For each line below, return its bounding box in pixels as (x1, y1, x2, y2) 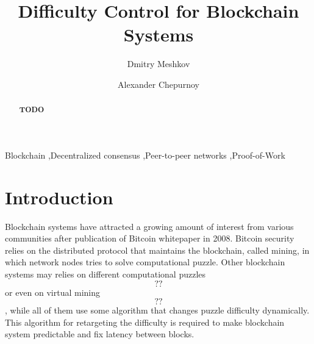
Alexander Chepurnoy (118, 77, 199, 90)
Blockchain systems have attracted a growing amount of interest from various (5, 220, 294, 232)
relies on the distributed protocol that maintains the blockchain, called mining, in (5, 243, 310, 256)
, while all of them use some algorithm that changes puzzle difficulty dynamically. (5, 304, 310, 317)
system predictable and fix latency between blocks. (5, 328, 194, 340)
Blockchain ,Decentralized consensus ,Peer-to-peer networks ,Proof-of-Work (5, 148, 285, 161)
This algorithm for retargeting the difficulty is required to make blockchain (5, 315, 285, 328)
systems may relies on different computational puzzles (5, 268, 206, 281)
